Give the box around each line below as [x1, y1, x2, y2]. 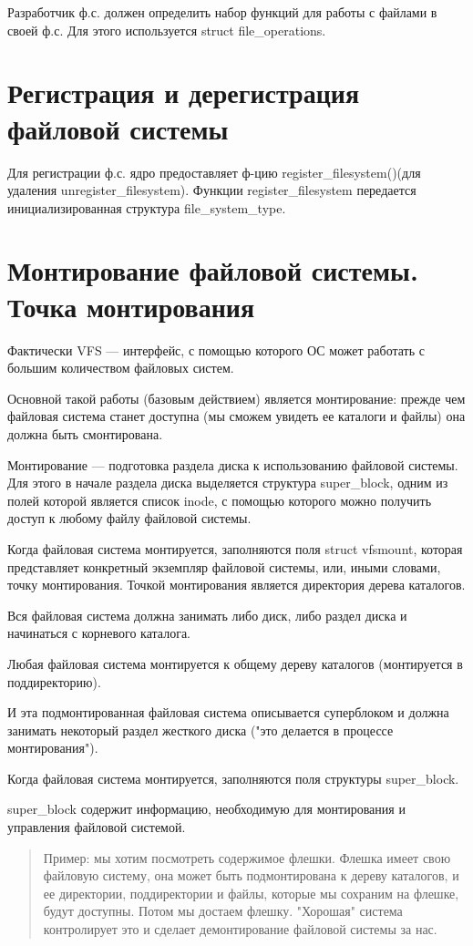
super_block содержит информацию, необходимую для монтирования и [7, 799, 406, 818]
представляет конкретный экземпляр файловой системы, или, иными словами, [7, 557, 441, 576]
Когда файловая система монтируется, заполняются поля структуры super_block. [7, 768, 459, 787]
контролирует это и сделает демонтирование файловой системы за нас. [43, 920, 437, 939]
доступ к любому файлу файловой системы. [7, 509, 252, 528]
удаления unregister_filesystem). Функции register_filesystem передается [7, 180, 416, 200]
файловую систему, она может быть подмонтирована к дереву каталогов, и [43, 866, 459, 885]
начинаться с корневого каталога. [7, 623, 190, 643]
